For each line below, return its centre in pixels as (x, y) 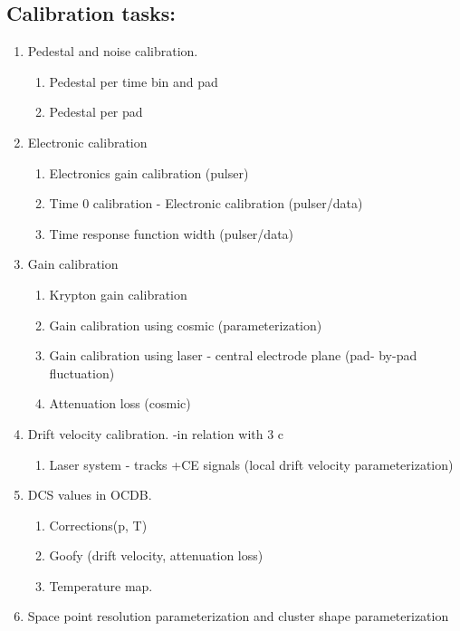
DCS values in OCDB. (90, 495)
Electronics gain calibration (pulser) (149, 172)
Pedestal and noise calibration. (113, 51)
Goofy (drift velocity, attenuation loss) (156, 555)
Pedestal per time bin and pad (134, 81)
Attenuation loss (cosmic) (120, 403)
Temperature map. (101, 585)
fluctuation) (82, 373)
